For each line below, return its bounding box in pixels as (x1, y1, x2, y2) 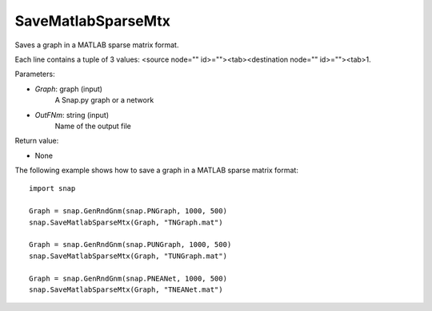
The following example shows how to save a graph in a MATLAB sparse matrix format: (14, 165, 299, 176)
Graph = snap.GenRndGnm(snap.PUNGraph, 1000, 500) (29, 240, 232, 249)
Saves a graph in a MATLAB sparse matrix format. (14, 40, 179, 50)
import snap (29, 184, 76, 193)
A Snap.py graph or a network (54, 95, 154, 105)
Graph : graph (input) (34, 84, 103, 94)
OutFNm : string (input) (34, 110, 110, 119)
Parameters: (14, 69, 55, 79)
